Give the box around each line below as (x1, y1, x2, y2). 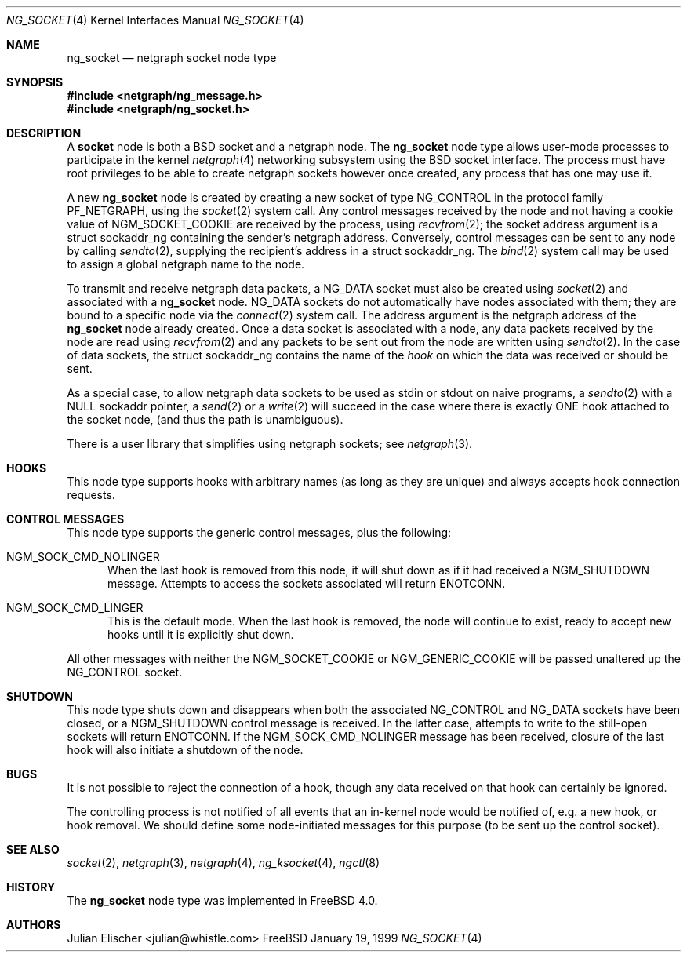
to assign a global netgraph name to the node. (67, 257, 305, 271)
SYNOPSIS (6, 75, 64, 89)
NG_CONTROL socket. (67, 665, 183, 679)
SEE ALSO (6, 843, 60, 856)
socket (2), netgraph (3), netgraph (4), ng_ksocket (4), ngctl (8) (67, 856, 380, 869)
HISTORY (6, 880, 56, 894)
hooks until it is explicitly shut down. (107, 628, 294, 641)
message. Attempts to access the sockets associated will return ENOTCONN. (107, 577, 506, 590)
